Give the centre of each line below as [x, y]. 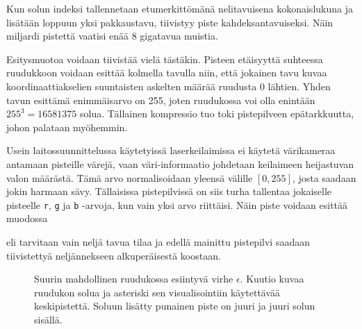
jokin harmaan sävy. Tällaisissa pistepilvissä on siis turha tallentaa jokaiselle [169, 191]
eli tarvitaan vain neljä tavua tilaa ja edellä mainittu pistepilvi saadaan [158, 241]
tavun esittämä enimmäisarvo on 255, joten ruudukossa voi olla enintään [161, 100]
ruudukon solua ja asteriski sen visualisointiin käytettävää [157, 292]
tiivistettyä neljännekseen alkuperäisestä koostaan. [114, 255]
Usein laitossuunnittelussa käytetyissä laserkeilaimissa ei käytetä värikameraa [171, 150]
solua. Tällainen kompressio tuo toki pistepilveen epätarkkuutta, [217, 113]
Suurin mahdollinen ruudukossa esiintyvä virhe [134, 279]
